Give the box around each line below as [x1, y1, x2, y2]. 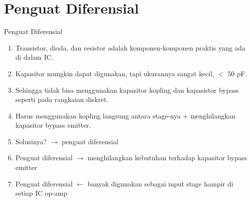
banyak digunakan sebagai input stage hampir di [87, 178, 233, 188]
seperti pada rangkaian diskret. [15, 94, 109, 104]
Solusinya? [15, 136, 47, 146]
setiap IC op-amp [15, 188, 68, 198]
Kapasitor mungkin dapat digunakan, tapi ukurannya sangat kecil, [15, 68, 214, 78]
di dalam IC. [15, 52, 54, 62]
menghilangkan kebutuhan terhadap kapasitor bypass [87, 152, 247, 163]
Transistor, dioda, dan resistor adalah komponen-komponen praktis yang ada [15, 42, 246, 52]
